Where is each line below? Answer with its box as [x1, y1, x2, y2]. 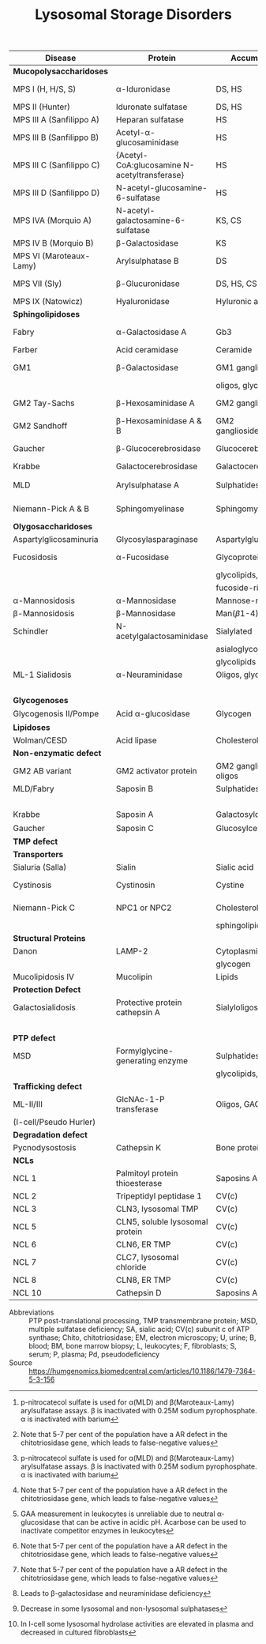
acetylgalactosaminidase [115, 630, 208, 641]
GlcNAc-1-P [115, 1094, 165, 1105]
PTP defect [13, 1033, 56, 1044]
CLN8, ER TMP [115, 1274, 171, 1285]
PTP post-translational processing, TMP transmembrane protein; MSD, [28, 1316, 258, 1326]
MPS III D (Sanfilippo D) [13, 187, 101, 198]
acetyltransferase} [115, 170, 185, 181]
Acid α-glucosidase [115, 709, 190, 720]
